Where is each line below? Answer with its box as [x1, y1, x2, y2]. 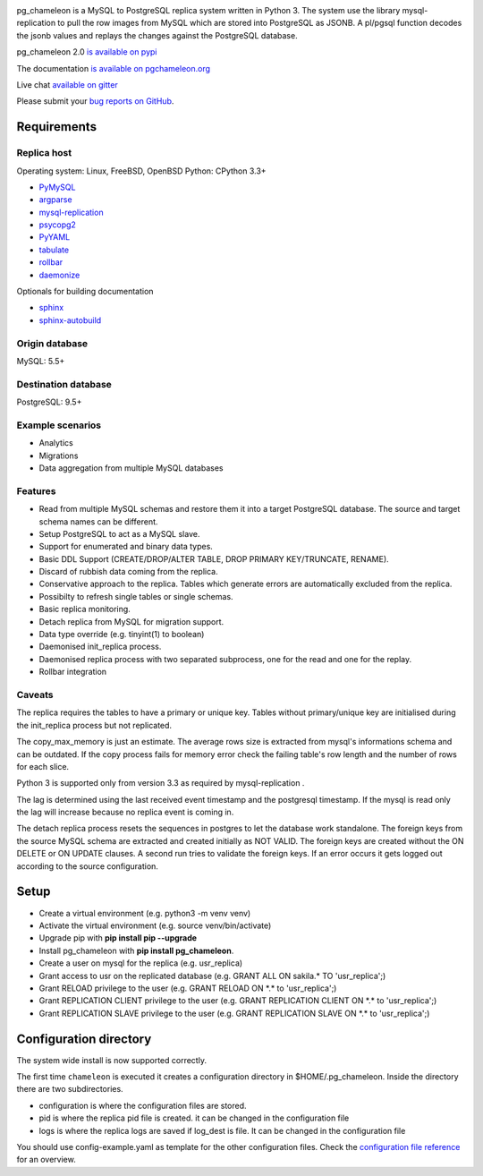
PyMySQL [38, 182, 76, 192]
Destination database [16, 378, 112, 390]
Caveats [16, 688, 54, 701]
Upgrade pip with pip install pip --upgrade [38, 933, 197, 943]
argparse [38, 194, 72, 205]
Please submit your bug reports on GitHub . [16, 96, 174, 107]
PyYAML [38, 232, 71, 243]
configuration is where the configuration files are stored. [38, 1100, 247, 1111]
